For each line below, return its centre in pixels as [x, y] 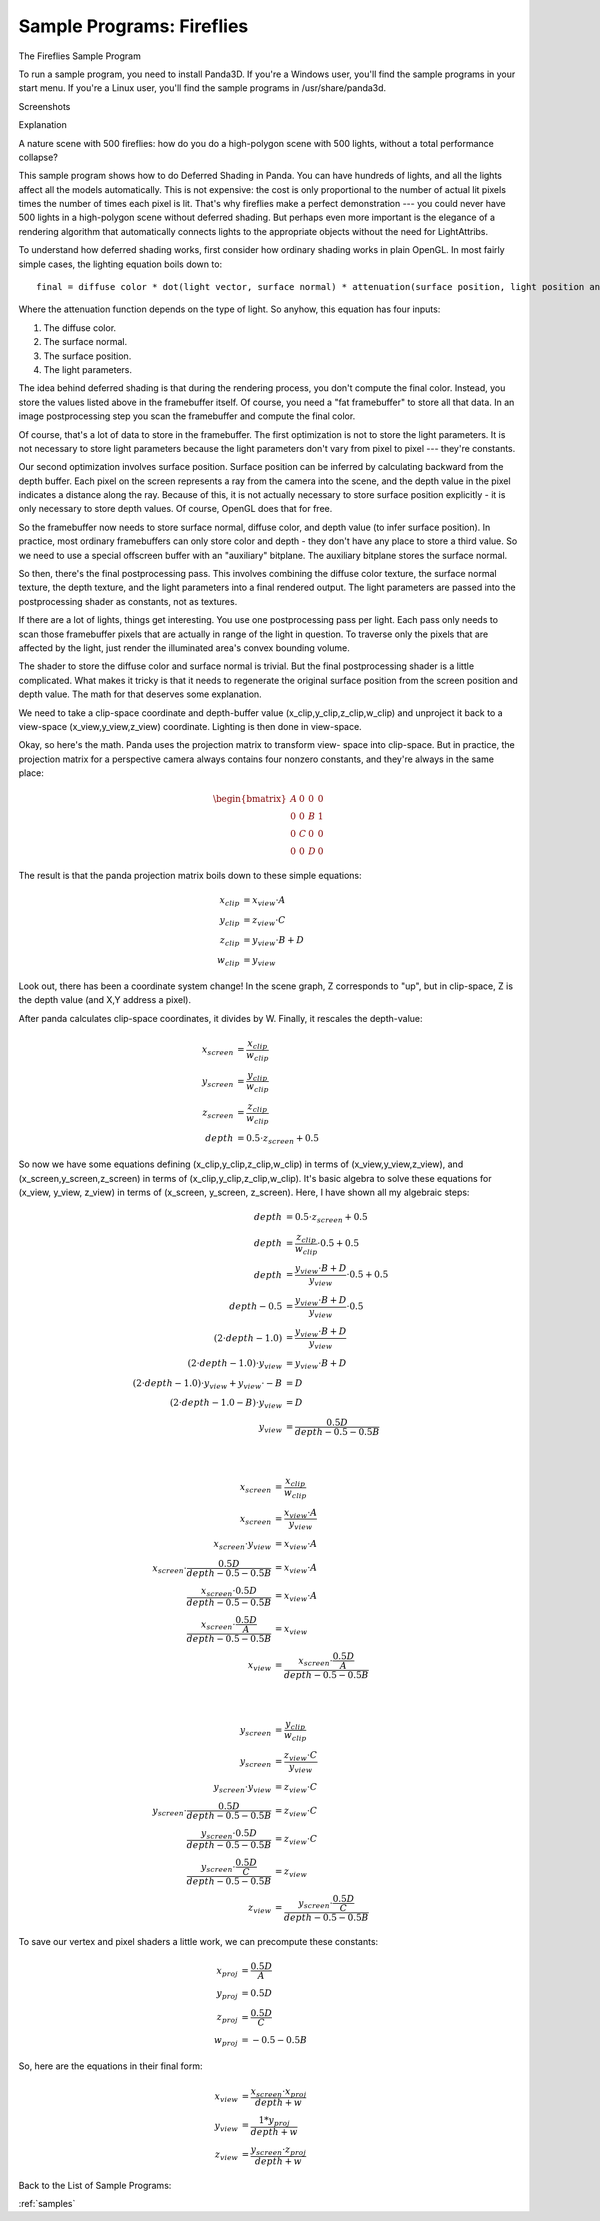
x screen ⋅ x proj [278, 2092]
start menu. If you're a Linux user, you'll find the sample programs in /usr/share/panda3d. [202, 88]
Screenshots [44, 106]
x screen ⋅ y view [242, 1545]
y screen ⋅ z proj [278, 2150]
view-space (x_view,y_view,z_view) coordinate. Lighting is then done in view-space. [190, 726]
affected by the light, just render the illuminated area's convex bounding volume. [184, 648]
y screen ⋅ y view [242, 1788]
